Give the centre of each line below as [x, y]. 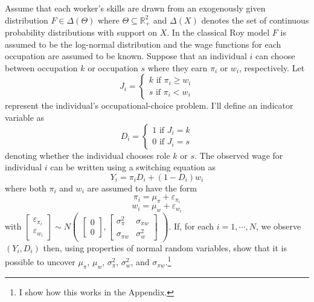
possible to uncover [40, 262]
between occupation [41, 67]
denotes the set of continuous [255, 20]
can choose [275, 56]
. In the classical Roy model [218, 32]
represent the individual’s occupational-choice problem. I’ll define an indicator [149, 105]
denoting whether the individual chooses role [88, 155]
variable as [25, 117]
